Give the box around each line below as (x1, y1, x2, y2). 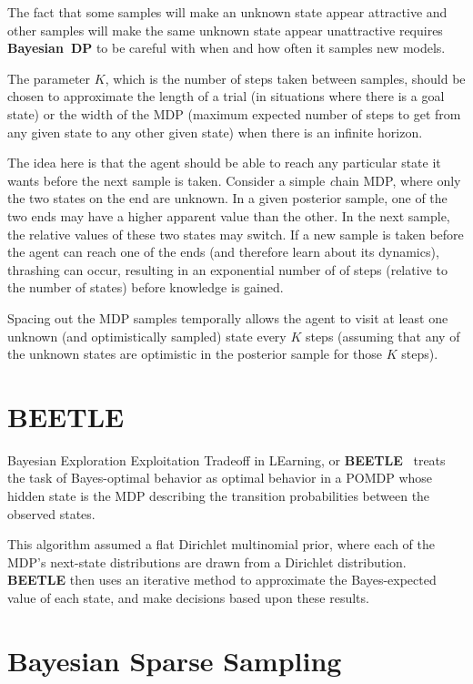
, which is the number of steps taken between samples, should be (105, 68, 466, 87)
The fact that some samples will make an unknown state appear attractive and (7, 3, 448, 21)
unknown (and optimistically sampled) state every (7, 326, 287, 345)
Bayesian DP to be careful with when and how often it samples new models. (7, 38, 446, 57)
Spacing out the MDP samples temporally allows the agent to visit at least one (7, 308, 448, 327)
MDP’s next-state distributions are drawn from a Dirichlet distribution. (7, 552, 407, 571)
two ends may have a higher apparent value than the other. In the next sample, (7, 206, 450, 225)
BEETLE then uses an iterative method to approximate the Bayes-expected (7, 570, 437, 589)
